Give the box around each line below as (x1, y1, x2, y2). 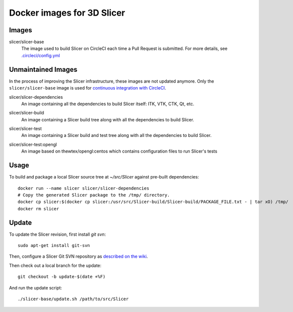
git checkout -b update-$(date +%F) (18, 274, 106, 280)
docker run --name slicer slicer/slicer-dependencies (18, 185, 149, 191)
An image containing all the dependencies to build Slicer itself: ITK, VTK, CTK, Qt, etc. (21, 101, 195, 107)
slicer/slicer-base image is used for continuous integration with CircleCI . (9, 85, 166, 91)
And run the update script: (9, 285, 62, 290)
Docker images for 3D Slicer (9, 7, 126, 18)
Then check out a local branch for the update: (9, 262, 102, 268)
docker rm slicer (18, 206, 59, 211)
